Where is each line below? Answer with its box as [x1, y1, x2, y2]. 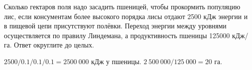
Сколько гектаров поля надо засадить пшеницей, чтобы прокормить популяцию [4, 1, 241, 11]
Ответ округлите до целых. [14, 40, 94, 50]
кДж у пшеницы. [91, 56, 141, 66]
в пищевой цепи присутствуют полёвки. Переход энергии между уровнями [4, 21, 227, 31]
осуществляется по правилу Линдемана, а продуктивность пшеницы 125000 [4, 30, 230, 40]
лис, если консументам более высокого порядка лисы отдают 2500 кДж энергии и [4, 11, 248, 21]
